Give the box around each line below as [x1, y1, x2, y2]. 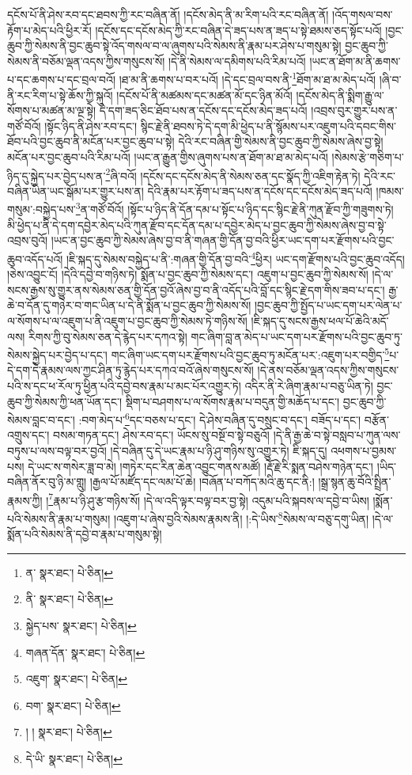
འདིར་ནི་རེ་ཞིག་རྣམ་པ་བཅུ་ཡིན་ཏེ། [244, 377, 373, 393]
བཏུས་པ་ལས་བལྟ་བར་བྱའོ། [7, 442, 107, 458]
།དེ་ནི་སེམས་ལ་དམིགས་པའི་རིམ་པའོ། [168, 52, 306, 69]
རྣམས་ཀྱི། [7, 492, 43, 508]
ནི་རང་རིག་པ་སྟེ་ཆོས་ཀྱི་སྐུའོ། [7, 86, 113, 103]
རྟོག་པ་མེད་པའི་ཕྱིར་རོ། [7, 21, 92, 38]
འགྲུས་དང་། [7, 427, 50, 443]
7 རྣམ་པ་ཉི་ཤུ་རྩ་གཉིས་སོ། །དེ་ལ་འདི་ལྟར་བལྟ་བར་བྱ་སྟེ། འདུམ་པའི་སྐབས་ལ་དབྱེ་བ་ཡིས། [48, 489, 369, 508]
